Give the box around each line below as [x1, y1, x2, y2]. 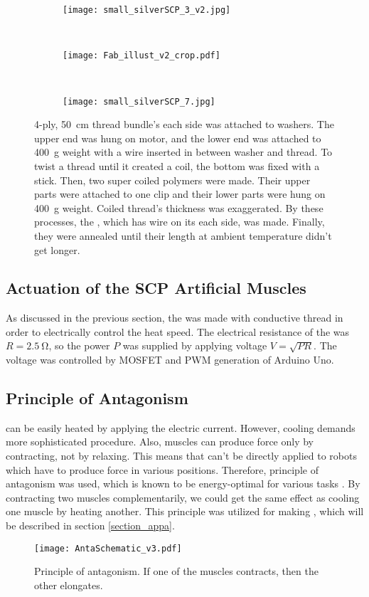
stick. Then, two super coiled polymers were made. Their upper [34, 172, 311, 187]
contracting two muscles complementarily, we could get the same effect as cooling [6, 490, 360, 504]
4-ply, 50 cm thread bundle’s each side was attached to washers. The [34, 117, 334, 132]
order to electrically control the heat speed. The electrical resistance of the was [6, 324, 350, 339]
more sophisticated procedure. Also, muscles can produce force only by [6, 434, 314, 449]
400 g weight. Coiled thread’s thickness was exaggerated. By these [34, 200, 323, 215]
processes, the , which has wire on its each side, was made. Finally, [34, 214, 325, 229]
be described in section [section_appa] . [6, 518, 175, 533]
